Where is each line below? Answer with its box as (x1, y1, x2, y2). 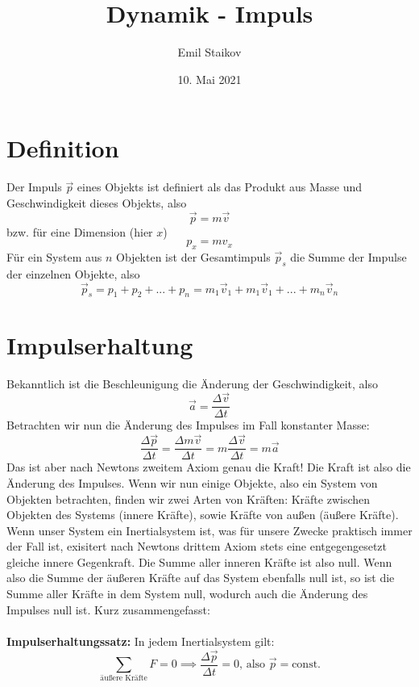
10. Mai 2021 (177, 70, 242, 87)
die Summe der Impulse (290, 249, 407, 266)
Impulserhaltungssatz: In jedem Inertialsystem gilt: (6, 632, 275, 649)
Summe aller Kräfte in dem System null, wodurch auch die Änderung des (6, 585, 368, 602)
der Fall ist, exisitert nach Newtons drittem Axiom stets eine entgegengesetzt (6, 538, 388, 555)
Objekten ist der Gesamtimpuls (116, 249, 271, 266)
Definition (6, 132, 119, 165)
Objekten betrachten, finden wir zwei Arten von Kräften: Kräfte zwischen (6, 490, 371, 507)
